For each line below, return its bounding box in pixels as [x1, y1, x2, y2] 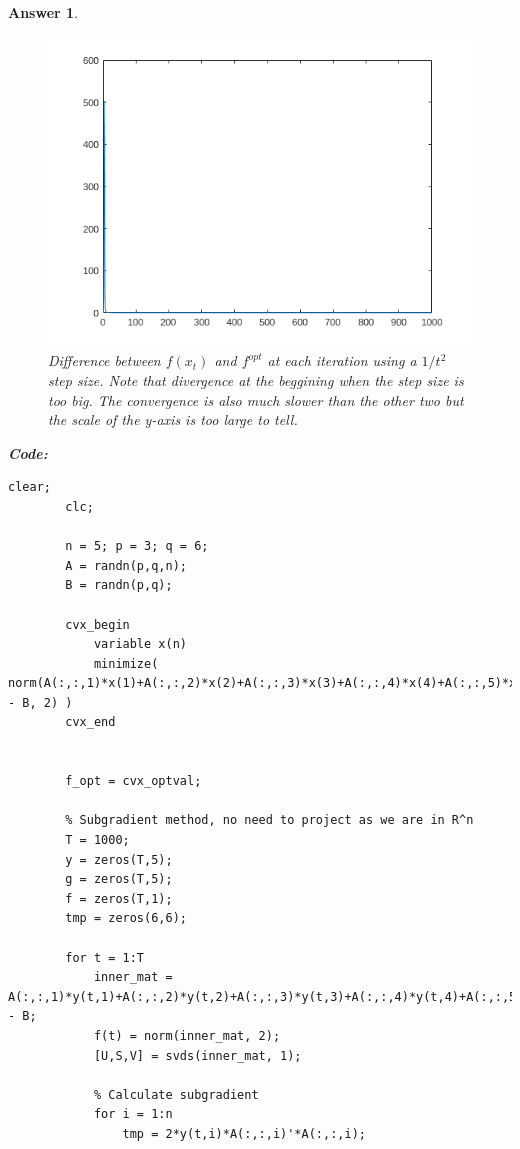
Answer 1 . [8, 2, 78, 22]
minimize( [93, 656, 159, 671]
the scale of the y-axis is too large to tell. [48, 409, 298, 430]
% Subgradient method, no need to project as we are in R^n [65, 813, 474, 828]
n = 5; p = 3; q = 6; [65, 539, 209, 554]
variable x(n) [93, 637, 187, 652]
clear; [8, 480, 51, 495]
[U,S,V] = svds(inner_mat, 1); [93, 1048, 302, 1063]
